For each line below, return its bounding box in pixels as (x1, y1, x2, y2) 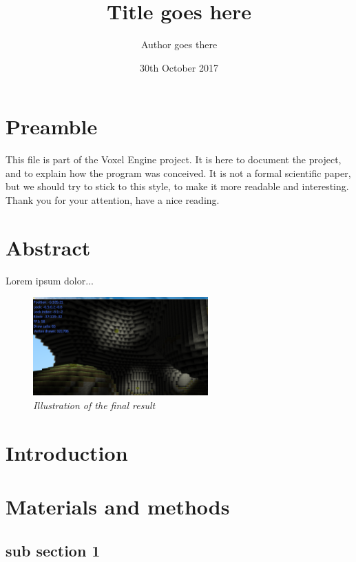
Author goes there (140, 37, 218, 52)
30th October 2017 (140, 60, 218, 74)
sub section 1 (6, 539, 101, 561)
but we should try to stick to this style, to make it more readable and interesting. (6, 179, 349, 194)
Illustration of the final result (33, 398, 156, 413)
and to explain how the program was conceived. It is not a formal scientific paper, (6, 165, 351, 180)
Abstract (6, 233, 91, 261)
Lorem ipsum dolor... (6, 273, 94, 287)
